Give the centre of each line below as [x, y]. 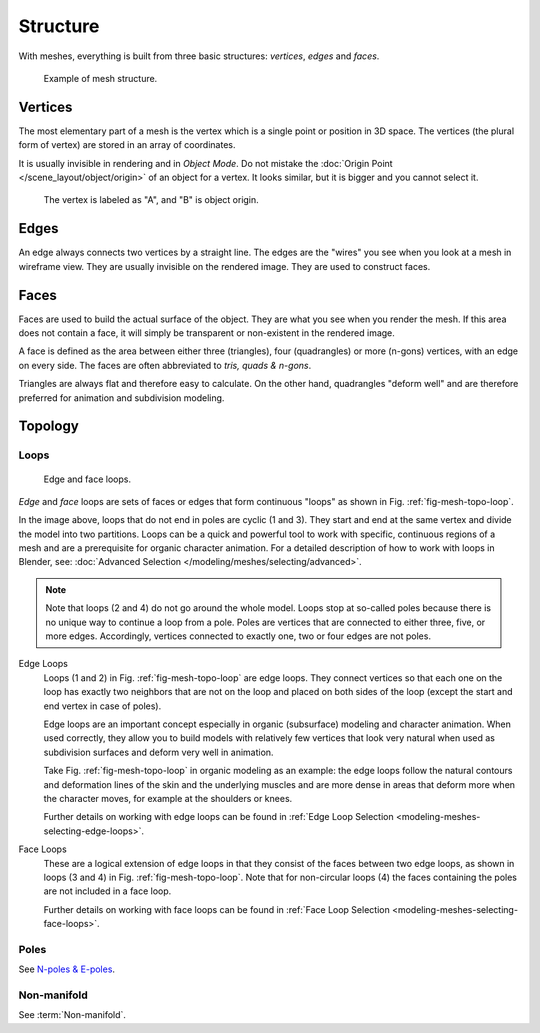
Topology [48, 426]
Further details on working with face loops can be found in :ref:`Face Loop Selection [216, 909]
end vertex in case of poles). [102, 706]
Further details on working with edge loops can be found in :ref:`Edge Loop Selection [218, 817]
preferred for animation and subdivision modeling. [121, 397]
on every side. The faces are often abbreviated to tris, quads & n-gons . [165, 365]
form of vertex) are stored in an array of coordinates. [127, 145]
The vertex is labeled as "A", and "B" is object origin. [151, 200]
